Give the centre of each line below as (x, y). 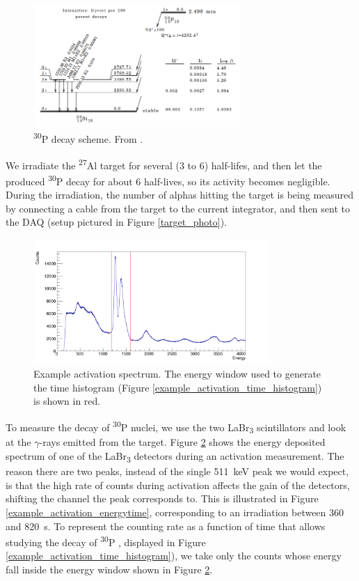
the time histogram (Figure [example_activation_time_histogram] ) (178, 387)
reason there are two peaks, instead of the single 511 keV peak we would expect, (177, 471)
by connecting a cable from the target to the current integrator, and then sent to (178, 208)
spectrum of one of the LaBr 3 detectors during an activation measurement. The (175, 457)
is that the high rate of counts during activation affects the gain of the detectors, (178, 485)
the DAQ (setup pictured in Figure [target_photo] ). (116, 222)
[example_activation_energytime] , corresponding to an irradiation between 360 (175, 512)
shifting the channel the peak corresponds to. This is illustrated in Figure (162, 498)
